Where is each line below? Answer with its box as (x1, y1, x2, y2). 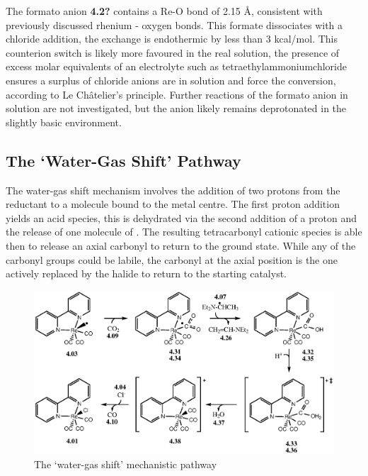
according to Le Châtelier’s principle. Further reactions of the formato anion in (6, 87, 348, 101)
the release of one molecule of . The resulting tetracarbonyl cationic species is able (6, 224, 362, 239)
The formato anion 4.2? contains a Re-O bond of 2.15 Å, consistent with (6, 4, 323, 18)
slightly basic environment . (6, 114, 122, 129)
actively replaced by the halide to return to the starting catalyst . (6, 266, 287, 281)
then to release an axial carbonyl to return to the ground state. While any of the (6, 238, 356, 253)
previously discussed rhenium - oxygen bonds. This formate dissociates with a (6, 17, 343, 32)
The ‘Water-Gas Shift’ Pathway (6, 149, 241, 171)
